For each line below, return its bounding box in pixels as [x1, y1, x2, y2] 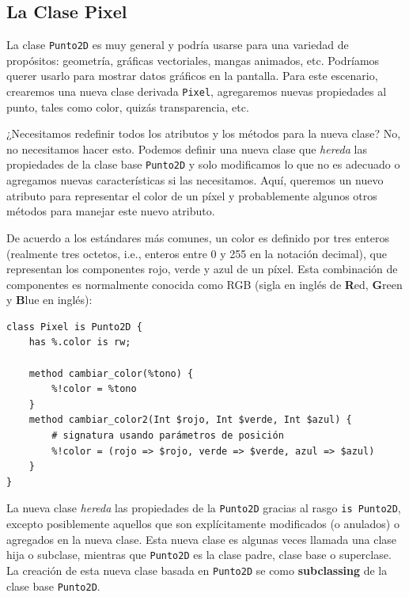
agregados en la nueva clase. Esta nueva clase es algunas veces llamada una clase [6, 530, 397, 547]
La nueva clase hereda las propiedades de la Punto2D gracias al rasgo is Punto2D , [6, 500, 401, 516]
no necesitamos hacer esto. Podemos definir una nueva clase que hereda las [6, 140, 368, 157]
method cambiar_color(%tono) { [28, 367, 194, 379]
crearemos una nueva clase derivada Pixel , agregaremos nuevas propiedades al [6, 83, 387, 100]
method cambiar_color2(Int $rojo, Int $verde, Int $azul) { [28, 414, 352, 426]
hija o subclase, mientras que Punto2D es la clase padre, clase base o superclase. [6, 546, 392, 563]
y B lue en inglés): [6, 291, 93, 308]
